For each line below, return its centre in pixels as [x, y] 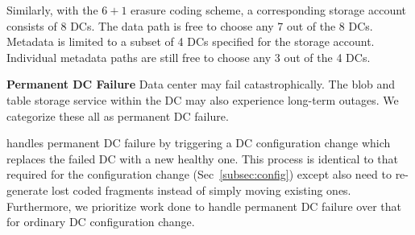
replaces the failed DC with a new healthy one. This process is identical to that [202, 158]
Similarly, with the [52, 10]
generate [27, 190]
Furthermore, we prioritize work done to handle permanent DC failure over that [204, 206]
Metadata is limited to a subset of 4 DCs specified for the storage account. [191, 41]
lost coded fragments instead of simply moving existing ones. [201, 190]
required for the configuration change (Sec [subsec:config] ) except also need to [199, 174]
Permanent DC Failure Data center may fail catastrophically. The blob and [201, 84]
